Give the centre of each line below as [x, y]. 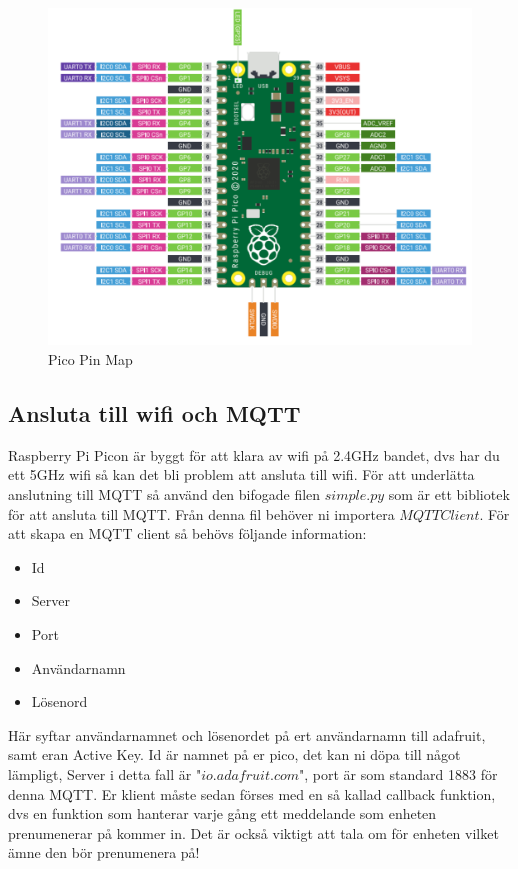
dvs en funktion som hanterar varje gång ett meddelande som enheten [222, 813]
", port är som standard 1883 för [398, 773]
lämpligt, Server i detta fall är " [105, 773]
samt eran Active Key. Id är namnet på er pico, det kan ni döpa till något [234, 754]
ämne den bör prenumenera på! [104, 852]
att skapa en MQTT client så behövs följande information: [187, 533]
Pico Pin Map [90, 359]
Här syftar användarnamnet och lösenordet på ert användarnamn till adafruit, [247, 734]
